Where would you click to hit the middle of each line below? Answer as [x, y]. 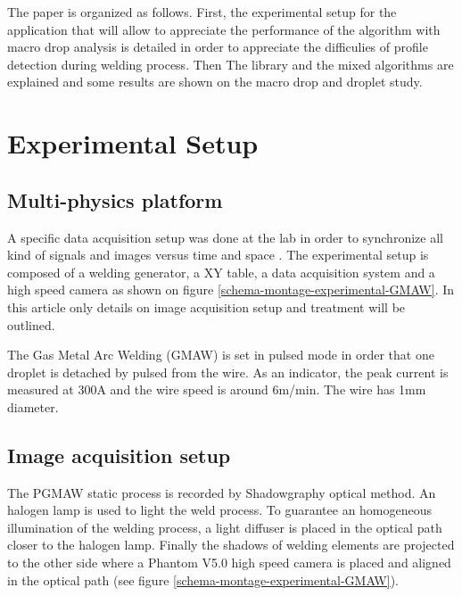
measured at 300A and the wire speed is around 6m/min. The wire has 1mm [217, 389]
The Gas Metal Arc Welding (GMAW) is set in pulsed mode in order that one [221, 355]
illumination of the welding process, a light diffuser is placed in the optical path [225, 527]
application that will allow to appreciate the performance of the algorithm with [224, 29]
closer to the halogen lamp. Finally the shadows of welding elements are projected [231, 545]
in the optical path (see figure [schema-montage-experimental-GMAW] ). [203, 579]
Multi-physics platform [115, 199]
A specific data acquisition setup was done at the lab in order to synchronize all [225, 237]
